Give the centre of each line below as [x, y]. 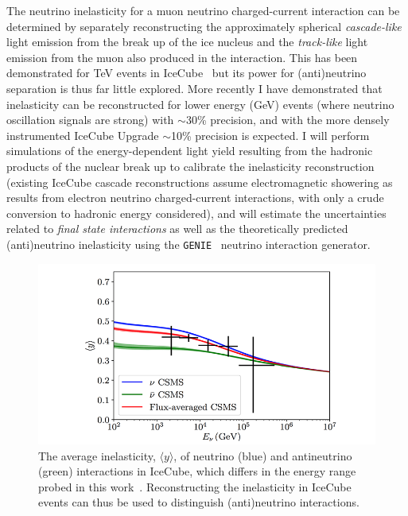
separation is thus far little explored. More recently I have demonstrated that [194, 88]
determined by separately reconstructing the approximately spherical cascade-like [204, 26]
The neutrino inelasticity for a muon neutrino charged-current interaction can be [203, 10]
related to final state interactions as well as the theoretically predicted [177, 229]
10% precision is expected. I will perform [270, 135]
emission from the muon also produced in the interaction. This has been [182, 57]
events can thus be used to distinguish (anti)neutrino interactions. [199, 502]
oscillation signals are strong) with [90, 120]
